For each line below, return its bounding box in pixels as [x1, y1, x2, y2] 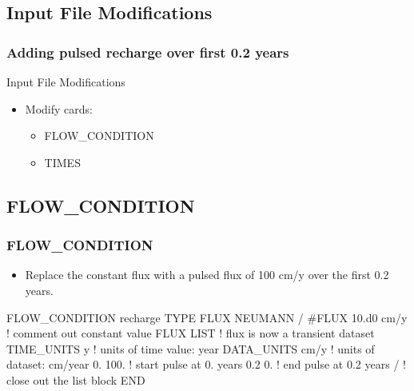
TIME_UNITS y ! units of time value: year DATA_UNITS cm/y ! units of [6, 340, 375, 357]
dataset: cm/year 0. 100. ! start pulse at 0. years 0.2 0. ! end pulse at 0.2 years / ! [6, 356, 406, 373]
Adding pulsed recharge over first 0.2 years [6, 42, 289, 62]
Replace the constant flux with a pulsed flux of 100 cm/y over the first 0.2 [25, 266, 389, 283]
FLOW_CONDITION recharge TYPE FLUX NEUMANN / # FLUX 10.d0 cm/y [6, 309, 408, 325]
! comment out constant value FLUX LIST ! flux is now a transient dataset [6, 325, 375, 341]
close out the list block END [6, 371, 145, 388]
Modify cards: [25, 100, 93, 117]
